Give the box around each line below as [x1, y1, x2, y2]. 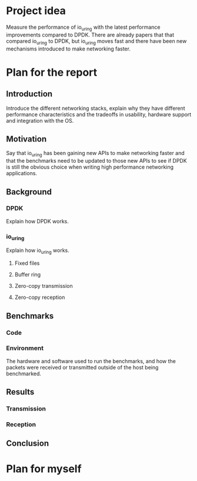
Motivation [6, 134, 47, 144]
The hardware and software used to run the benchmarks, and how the [6, 357, 176, 365]
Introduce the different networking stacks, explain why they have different [6, 105, 185, 112]
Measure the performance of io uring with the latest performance [6, 23, 161, 32]
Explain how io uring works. [6, 247, 69, 255]
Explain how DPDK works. [6, 217, 69, 224]
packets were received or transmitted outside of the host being [6, 364, 159, 371]
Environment [6, 344, 44, 352]
